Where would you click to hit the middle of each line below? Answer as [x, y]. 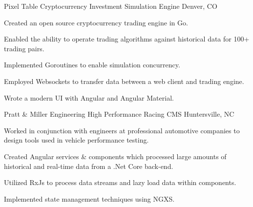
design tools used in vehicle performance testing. [76, 140]
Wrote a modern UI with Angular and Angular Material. [89, 97]
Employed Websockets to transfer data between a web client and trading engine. [124, 81]
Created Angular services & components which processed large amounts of [115, 156]
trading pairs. [24, 48]
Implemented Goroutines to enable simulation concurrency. [92, 65]
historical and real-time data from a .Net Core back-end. [89, 166]
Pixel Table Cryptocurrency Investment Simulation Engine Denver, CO [111, 6]
